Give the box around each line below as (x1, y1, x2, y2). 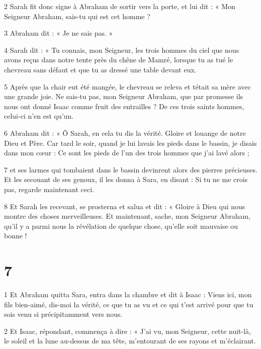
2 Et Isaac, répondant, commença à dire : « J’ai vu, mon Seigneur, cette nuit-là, (4, 325, 251, 336)
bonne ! (4, 230, 27, 241)
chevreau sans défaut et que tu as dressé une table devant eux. (4, 64, 197, 74)
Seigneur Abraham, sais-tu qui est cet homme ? (4, 11, 150, 21)
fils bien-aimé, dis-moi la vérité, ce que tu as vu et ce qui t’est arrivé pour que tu (4, 299, 253, 309)
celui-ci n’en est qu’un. (4, 111, 74, 121)
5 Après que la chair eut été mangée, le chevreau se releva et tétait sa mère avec (4, 81, 251, 92)
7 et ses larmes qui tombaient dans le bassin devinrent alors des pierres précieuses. (4, 164, 257, 175)
